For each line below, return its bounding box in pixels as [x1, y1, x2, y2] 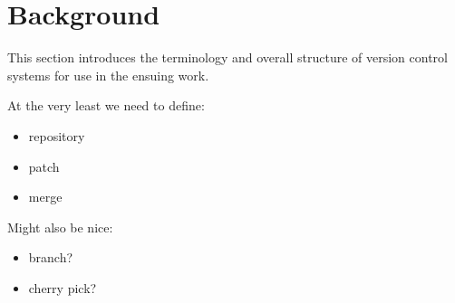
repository [28, 126, 85, 145]
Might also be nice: [7, 217, 113, 236]
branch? [28, 248, 73, 267]
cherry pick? [28, 278, 97, 297]
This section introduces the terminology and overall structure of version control [7, 48, 448, 67]
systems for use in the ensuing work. [7, 65, 209, 84]
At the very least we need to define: [7, 96, 205, 115]
